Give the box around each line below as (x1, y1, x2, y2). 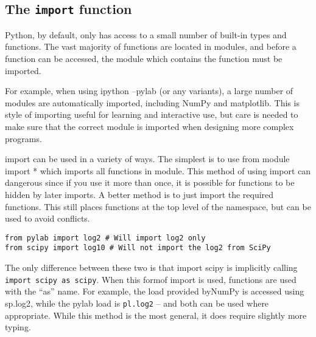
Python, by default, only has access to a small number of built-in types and (5, 28, 287, 41)
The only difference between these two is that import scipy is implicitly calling (5, 261, 298, 273)
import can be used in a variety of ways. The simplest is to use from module (5, 152, 290, 165)
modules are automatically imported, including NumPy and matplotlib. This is (5, 96, 300, 109)
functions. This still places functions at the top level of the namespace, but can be (5, 200, 311, 213)
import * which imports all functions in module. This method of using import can (5, 164, 311, 177)
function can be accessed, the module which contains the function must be (5, 52, 283, 64)
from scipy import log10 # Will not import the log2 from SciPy (5, 243, 271, 253)
